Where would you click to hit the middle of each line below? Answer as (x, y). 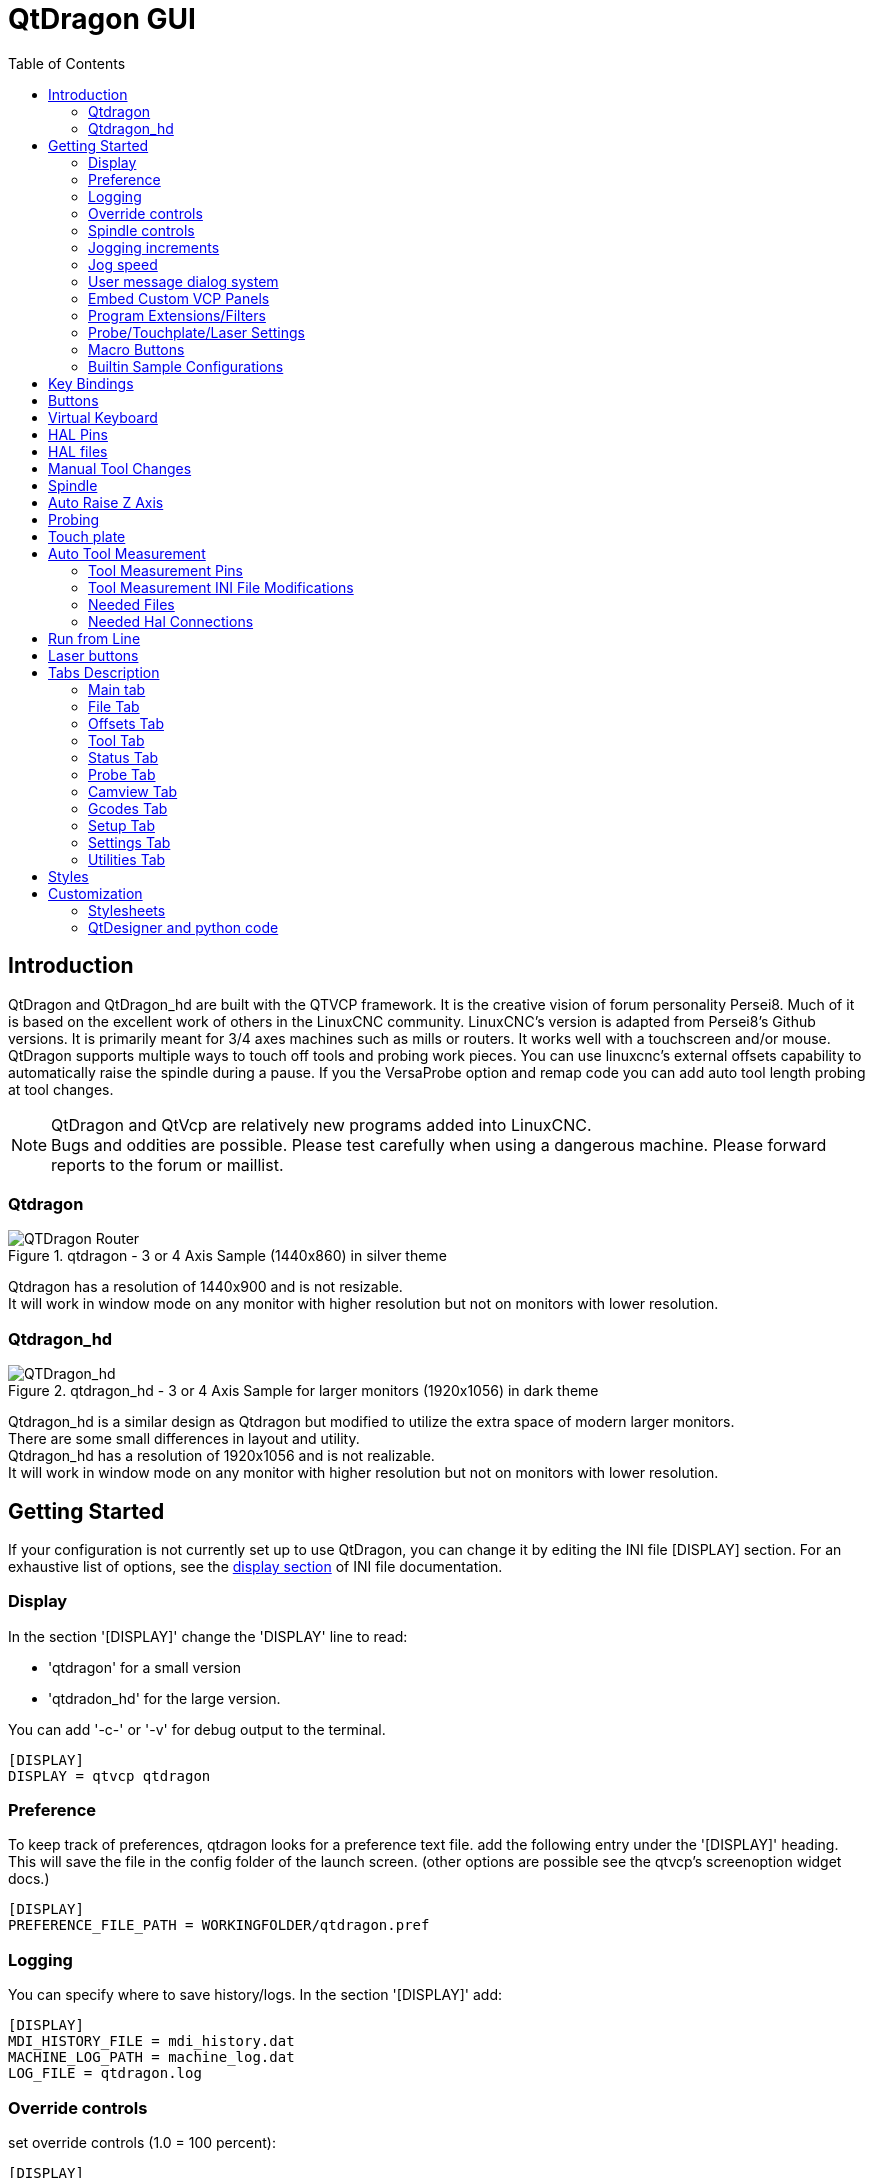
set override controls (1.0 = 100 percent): (142, 2142)
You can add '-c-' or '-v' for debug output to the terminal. (197, 1729)
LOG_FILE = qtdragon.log (105, 2073)
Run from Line (94, 638)
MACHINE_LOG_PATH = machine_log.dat (151, 2057)
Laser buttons (93, 655)
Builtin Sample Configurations (186, 366)
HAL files (78, 451)
